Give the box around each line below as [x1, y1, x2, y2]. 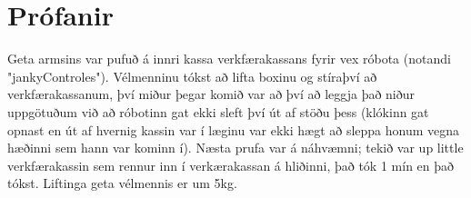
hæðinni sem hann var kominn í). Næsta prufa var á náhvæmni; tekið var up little [7, 138, 464, 157]
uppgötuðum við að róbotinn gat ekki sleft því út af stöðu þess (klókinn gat [7, 102, 429, 121]
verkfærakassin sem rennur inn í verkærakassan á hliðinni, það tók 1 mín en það [7, 155, 455, 174]
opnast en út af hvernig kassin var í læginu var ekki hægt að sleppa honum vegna [7, 120, 460, 139]
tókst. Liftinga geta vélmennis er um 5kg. [7, 173, 237, 193]
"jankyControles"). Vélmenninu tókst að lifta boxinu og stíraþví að [7, 66, 377, 85]
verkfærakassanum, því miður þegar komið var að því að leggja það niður [7, 84, 416, 104]
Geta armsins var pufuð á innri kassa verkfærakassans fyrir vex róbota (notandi [7, 49, 451, 68]
